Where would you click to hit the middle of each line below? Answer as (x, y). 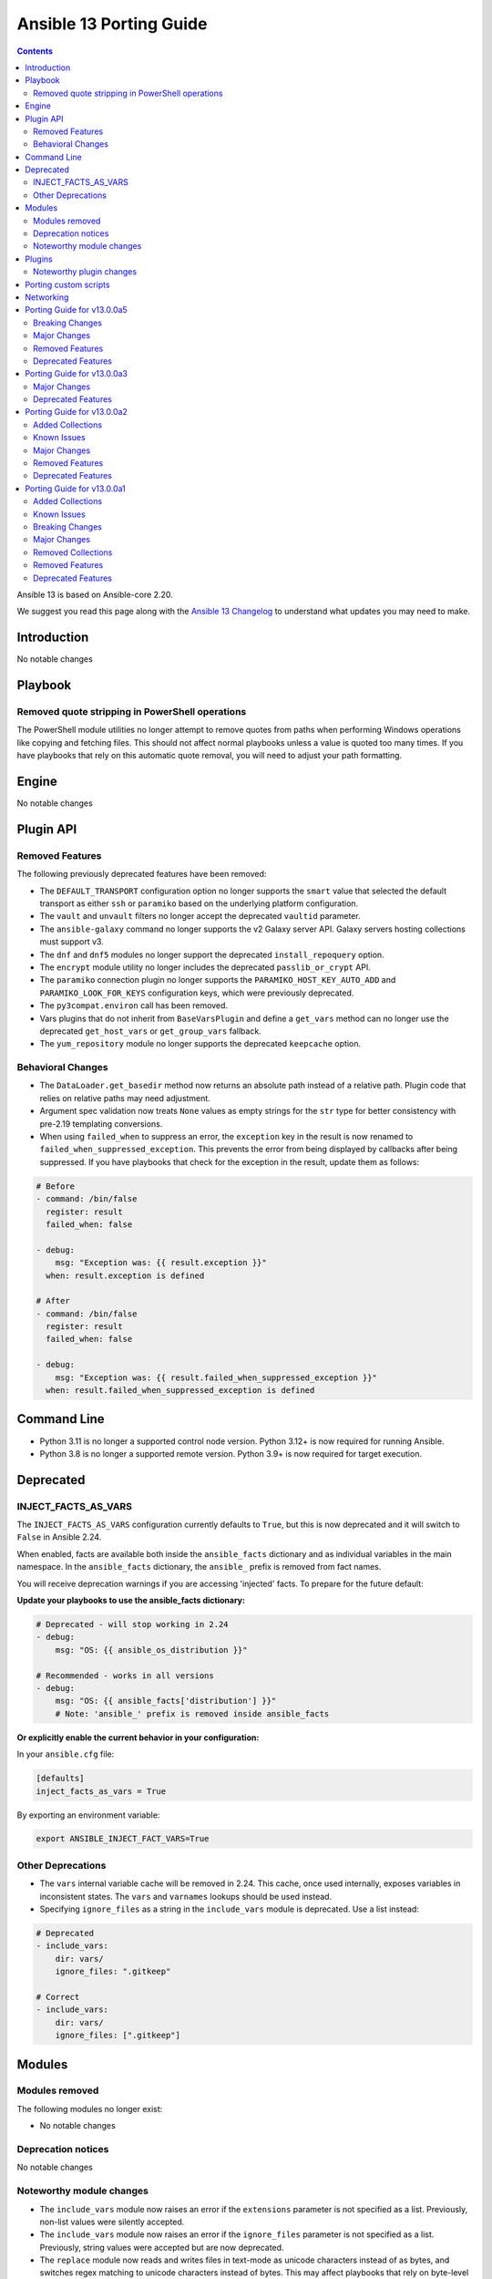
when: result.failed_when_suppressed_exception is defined (180, 1391)
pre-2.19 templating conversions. (101, 1124)
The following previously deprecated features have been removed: (142, 874)
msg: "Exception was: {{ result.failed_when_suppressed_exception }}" (216, 1377)
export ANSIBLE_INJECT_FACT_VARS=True (123, 1839)
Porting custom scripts (67, 284)
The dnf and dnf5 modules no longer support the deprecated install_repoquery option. (212, 954)
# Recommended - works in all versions (125, 1676)
